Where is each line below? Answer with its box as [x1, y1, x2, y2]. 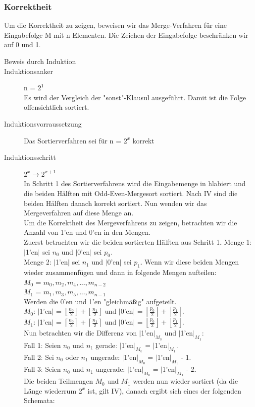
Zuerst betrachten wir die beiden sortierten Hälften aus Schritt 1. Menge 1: [24, 236, 252, 247]
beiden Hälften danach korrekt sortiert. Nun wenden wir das [24, 198, 207, 208]
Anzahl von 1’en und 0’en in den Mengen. [24, 227, 151, 237]
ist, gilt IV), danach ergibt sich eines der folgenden [87, 385, 242, 396]
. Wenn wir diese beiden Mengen [140, 257, 239, 267]
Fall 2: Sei [24, 351, 54, 362]
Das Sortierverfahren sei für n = [24, 135, 121, 145]
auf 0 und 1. [4, 39, 41, 50]
